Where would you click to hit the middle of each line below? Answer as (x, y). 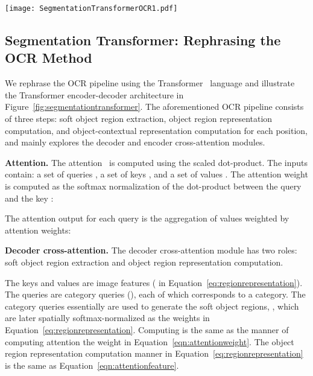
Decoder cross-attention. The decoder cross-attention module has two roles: (151, 250)
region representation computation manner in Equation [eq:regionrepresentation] (154, 353)
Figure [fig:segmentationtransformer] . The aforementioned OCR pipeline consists (154, 107)
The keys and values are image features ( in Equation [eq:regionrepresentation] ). (154, 282)
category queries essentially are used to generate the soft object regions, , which (152, 306)
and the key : (29, 198)
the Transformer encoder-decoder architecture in (94, 94)
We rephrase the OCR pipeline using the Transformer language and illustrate (150, 83)
